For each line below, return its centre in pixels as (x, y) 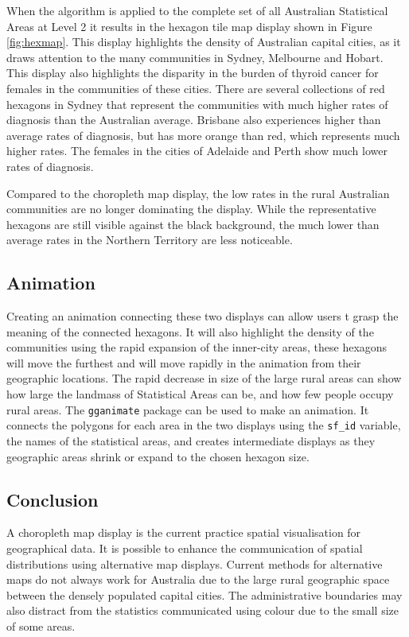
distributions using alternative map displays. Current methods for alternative (195, 563)
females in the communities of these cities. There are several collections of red (196, 88)
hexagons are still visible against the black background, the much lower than (193, 224)
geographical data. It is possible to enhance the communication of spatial (185, 548)
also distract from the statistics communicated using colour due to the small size (203, 610)
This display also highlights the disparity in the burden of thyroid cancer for (193, 73)
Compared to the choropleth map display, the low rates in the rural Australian (198, 193)
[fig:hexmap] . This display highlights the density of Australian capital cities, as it (204, 42)
